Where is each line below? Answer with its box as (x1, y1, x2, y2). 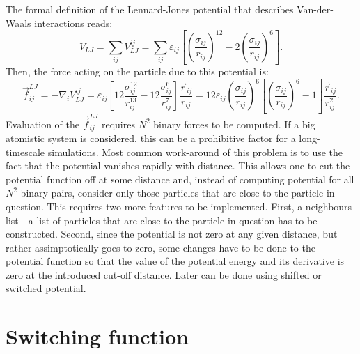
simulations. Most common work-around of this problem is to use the (47, 144, 343, 159)
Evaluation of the (6, 116, 79, 131)
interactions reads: (34, 15, 113, 30)
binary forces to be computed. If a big (153, 116, 315, 131)
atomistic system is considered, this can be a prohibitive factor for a (6, 130, 296, 145)
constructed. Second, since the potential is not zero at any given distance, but (6, 226, 338, 241)
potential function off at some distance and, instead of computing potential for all (6, 171, 354, 186)
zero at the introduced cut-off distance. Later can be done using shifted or (6, 267, 322, 282)
